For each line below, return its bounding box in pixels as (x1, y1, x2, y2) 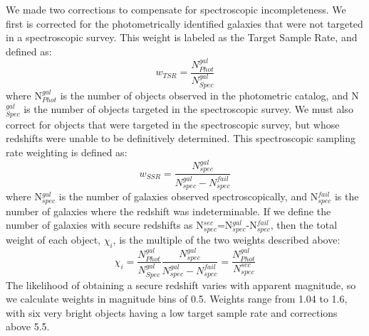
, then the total (270, 217, 338, 232)
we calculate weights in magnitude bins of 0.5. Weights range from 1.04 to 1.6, (6, 291, 348, 306)
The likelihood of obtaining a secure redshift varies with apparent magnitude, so (6, 277, 356, 292)
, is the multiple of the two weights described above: (113, 232, 341, 246)
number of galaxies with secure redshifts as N (6, 217, 204, 232)
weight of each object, (6, 232, 100, 246)
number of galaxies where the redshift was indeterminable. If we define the (6, 203, 331, 218)
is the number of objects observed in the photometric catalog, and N (60, 87, 359, 102)
